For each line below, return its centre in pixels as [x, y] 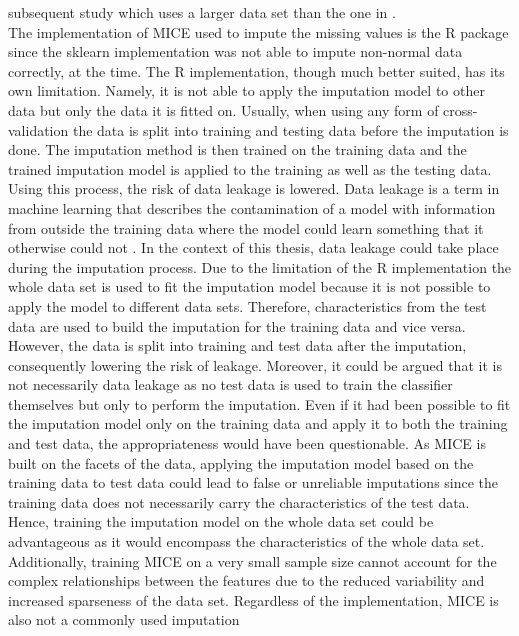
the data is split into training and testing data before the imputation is [290, 129]
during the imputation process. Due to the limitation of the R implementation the [260, 266]
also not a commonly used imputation [124, 619]
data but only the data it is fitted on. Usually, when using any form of [223, 109]
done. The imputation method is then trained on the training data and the [237, 149]
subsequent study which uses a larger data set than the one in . [202, 12]
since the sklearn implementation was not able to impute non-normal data [235, 51]
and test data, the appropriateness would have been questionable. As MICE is [247, 443]
